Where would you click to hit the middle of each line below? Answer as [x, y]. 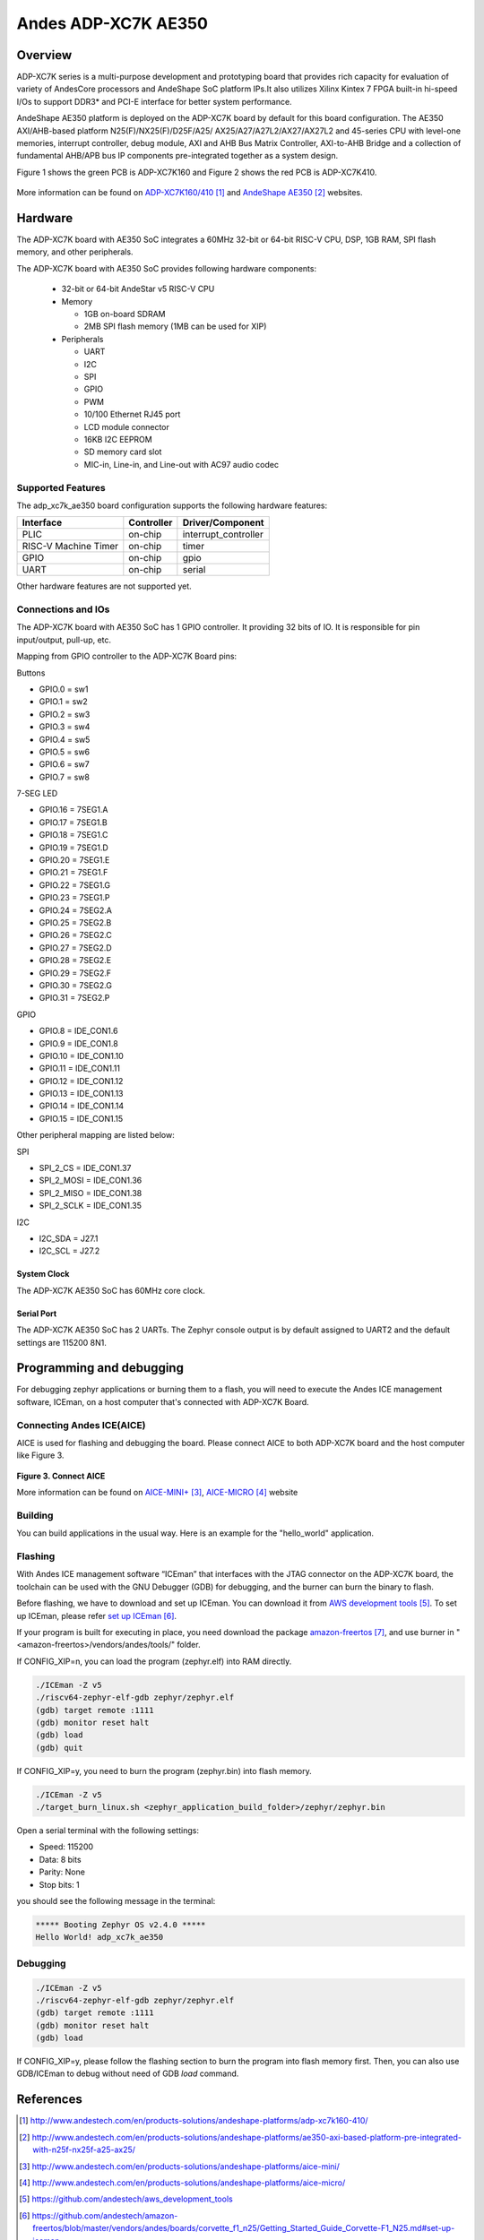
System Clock [43, 1274]
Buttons [31, 673]
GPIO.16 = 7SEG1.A [73, 810]
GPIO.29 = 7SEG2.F [75, 973]
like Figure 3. [40, 1455]
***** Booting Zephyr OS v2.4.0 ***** [121, 1925]
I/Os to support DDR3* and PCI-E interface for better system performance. [154, 101]
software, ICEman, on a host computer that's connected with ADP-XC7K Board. [163, 1401]
